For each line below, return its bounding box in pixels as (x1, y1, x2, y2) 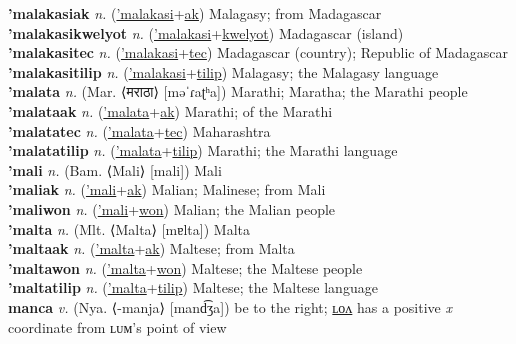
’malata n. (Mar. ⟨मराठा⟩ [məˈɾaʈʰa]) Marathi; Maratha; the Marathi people (8, 81, 468, 102)
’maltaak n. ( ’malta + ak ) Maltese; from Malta (8, 238, 295, 259)
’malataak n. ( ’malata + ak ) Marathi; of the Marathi (8, 100, 333, 121)
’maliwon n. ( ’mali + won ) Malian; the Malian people (8, 198, 336, 219)
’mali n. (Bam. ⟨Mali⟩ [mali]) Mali (8, 159, 222, 180)
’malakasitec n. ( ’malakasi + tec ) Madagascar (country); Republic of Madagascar (8, 42, 509, 63)
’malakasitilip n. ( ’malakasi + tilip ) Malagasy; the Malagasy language (8, 61, 439, 82)
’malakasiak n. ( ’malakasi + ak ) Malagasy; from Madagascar (8, 3, 382, 23)
